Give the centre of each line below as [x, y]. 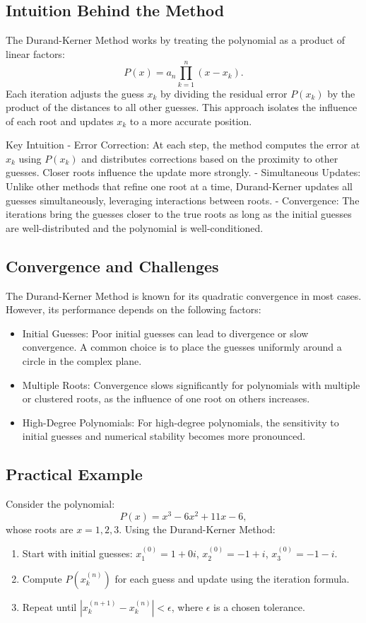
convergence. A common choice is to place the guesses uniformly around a [182, 347]
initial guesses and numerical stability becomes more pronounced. [164, 436]
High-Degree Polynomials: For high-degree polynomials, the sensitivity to [181, 422]
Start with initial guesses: [77, 553]
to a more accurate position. [191, 121]
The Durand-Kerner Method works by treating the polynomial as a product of [176, 40]
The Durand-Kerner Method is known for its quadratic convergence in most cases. [184, 295]
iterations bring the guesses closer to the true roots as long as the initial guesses [179, 214]
